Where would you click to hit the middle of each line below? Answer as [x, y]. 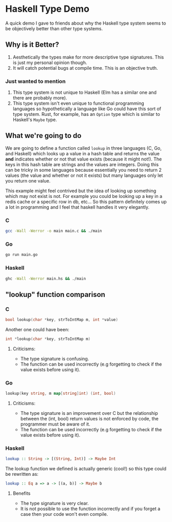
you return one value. [28, 180]
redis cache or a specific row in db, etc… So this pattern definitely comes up [86, 202]
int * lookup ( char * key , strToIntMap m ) [48, 339]
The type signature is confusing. [55, 358]
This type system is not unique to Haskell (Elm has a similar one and [84, 92]
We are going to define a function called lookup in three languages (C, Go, [83, 148]
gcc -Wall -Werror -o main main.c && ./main [54, 231]
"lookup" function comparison [55, 295]
